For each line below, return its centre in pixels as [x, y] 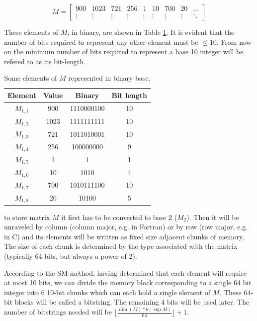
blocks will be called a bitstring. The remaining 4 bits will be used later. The [132, 302]
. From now [234, 42]
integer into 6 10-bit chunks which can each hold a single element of [107, 292]
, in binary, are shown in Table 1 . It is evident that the [151, 32]
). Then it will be [213, 217]
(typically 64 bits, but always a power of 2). [71, 256]
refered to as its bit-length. [45, 61]
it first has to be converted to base [114, 217]
